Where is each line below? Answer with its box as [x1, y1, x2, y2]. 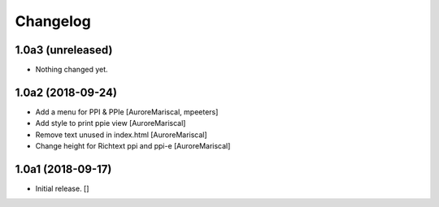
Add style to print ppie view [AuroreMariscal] [35, 119, 186, 128]
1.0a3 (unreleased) [15, 43, 113, 57]
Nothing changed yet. [35, 65, 109, 75]
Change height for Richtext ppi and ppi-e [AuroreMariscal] [35, 141, 231, 151]
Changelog [15, 12, 91, 30]
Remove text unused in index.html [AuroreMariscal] [35, 130, 207, 140]
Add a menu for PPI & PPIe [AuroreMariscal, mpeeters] [35, 106, 219, 117]
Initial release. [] [35, 183, 89, 194]
